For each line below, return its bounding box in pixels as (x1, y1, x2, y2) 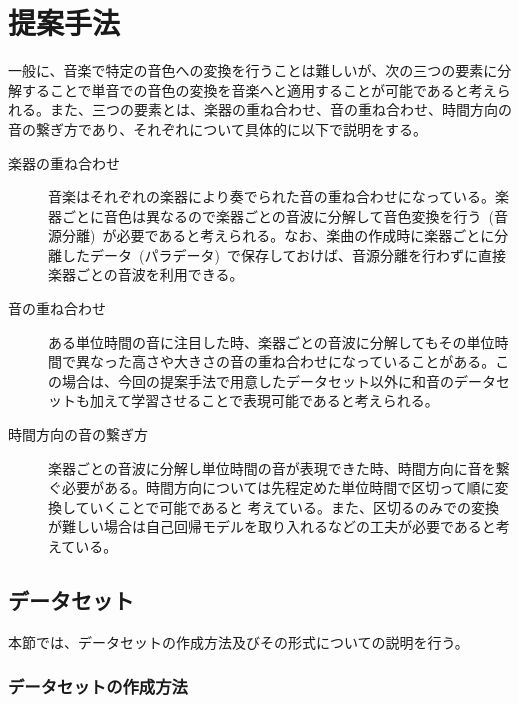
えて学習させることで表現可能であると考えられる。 (103, 390, 439, 411)
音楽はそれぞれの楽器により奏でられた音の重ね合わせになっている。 (48, 186, 496, 207)
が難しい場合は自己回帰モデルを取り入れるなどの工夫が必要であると (48, 516, 496, 537)
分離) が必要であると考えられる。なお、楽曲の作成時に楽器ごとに (61, 225, 495, 246)
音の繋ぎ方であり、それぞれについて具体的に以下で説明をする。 (8, 118, 427, 139)
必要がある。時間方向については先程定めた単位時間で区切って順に (61, 477, 495, 498)
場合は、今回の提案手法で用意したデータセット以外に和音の (61, 370, 454, 391)
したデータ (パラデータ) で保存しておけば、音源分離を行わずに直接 (61, 244, 507, 265)
